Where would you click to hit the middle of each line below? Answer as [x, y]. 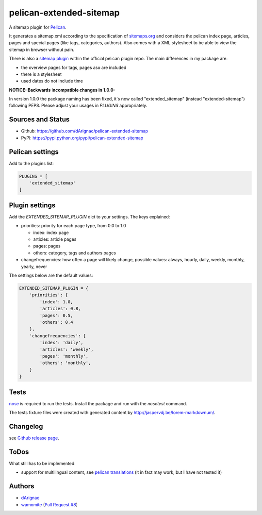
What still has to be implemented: [42, 463]
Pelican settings [34, 152]
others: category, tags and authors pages [75, 253]
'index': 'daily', [61, 343]
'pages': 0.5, [56, 315]
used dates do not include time [52, 81]
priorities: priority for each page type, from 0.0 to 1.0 [74, 226]
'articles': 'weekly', [67, 349]
